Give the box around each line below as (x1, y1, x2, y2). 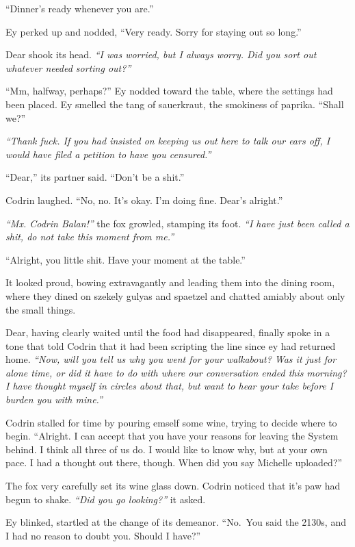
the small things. (5, 302, 76, 316)
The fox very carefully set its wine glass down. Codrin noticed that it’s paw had (5, 479, 341, 493)
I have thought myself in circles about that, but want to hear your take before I (5, 379, 334, 393)
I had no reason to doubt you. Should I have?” (5, 528, 201, 542)
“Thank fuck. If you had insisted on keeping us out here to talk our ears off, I (5, 133, 330, 148)
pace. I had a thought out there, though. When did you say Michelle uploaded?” (5, 455, 343, 470)
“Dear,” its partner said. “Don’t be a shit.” (5, 170, 185, 184)
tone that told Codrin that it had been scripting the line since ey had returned (5, 338, 336, 353)
